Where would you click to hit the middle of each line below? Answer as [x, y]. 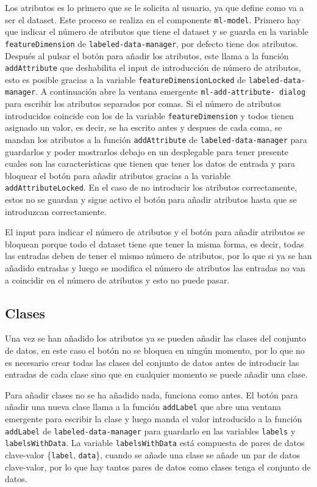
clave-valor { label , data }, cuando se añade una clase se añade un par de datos [153, 454]
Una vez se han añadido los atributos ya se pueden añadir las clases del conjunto [156, 338]
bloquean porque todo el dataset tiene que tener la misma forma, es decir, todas [155, 243]
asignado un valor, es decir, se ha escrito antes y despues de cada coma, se [144, 127]
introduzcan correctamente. [56, 211]
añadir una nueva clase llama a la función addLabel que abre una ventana [143, 407]
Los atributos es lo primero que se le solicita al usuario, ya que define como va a [155, 7]
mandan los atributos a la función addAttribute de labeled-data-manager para [156, 139]
